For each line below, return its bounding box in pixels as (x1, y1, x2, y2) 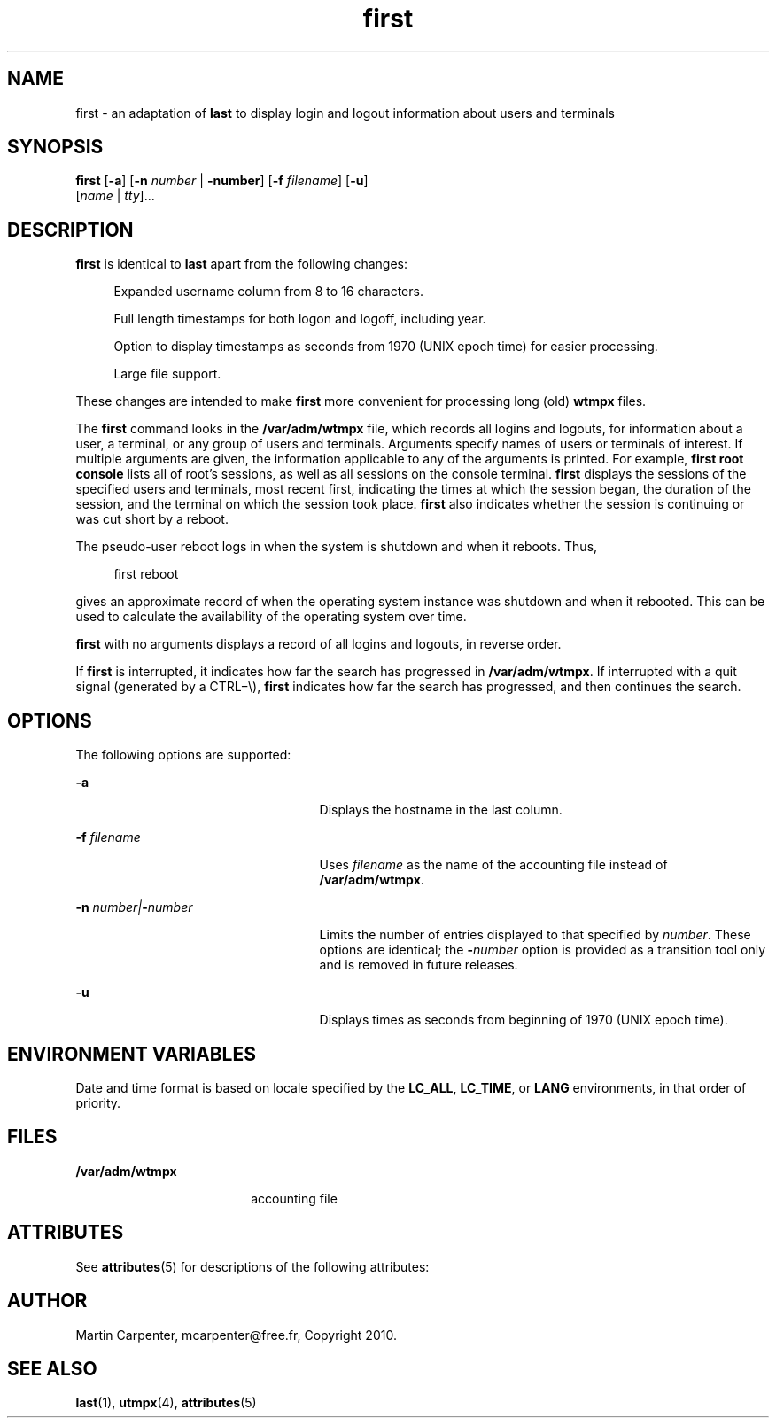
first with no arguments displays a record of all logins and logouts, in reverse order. (75, 636, 562, 652)
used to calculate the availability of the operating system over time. (75, 609, 467, 625)
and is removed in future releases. (319, 957, 518, 973)
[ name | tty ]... (75, 188, 155, 204)
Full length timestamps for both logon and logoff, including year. (113, 311, 486, 327)
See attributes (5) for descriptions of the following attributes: (75, 1258, 430, 1274)
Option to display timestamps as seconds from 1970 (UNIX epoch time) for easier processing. (113, 339, 658, 354)
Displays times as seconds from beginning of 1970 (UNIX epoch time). (319, 1012, 728, 1028)
